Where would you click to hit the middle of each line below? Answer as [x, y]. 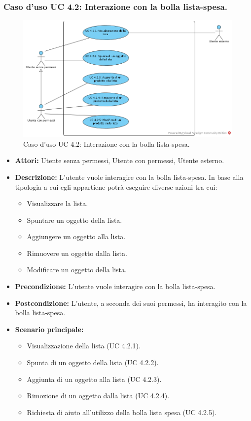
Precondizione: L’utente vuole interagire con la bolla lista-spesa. [115, 286]
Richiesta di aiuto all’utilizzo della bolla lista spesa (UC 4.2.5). [122, 412]
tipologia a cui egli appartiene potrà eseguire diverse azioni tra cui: [116, 187]
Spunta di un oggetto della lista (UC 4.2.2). [93, 362]
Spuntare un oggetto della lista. [74, 220]
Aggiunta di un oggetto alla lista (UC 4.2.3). [94, 379]
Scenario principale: [49, 329]
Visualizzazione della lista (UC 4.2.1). [84, 346]
